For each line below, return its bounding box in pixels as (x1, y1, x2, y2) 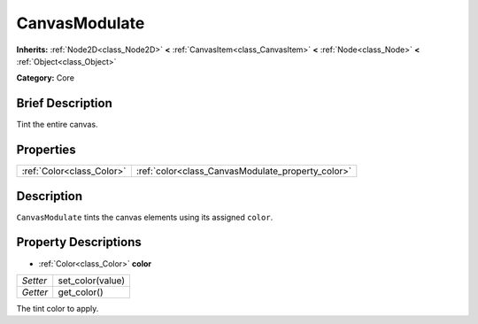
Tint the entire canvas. (16, 120, 98, 130)
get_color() (58, 286, 104, 298)
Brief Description (16, 96, 112, 111)
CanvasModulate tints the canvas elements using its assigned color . (16, 212, 274, 222)
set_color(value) (58, 274, 126, 287)
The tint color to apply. (16, 303, 99, 313)
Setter (21, 274, 48, 287)
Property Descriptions (16, 235, 142, 250)
